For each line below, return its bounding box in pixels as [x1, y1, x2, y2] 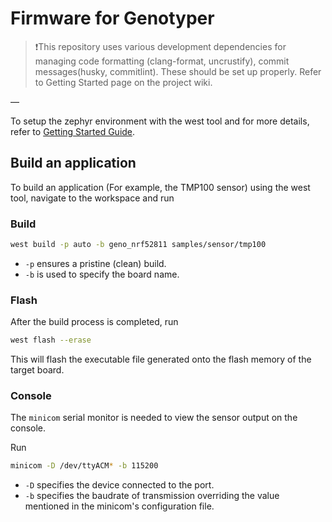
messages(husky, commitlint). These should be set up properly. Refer [34, 65, 322, 77]
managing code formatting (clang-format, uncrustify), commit [34, 55, 290, 67]
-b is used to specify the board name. [24, 268, 180, 280]
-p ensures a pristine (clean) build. [24, 257, 167, 269]
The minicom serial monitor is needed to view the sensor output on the [10, 412, 298, 424]
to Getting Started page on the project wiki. [34, 76, 213, 88]
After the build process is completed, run [10, 316, 179, 328]
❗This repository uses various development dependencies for [34, 40, 287, 52]
